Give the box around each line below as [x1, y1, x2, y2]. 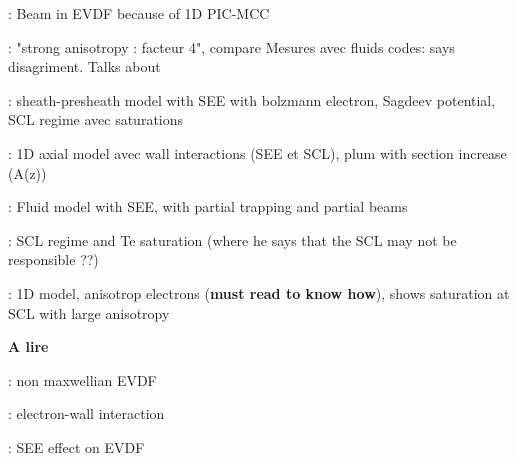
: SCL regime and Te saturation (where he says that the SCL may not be [8, 229, 457, 250]
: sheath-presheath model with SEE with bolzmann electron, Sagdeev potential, [8, 89, 496, 110]
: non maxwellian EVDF [8, 369, 157, 390]
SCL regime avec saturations [8, 109, 184, 130]
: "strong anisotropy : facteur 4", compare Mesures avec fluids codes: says [8, 36, 455, 57]
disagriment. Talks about [8, 56, 161, 77]
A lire [8, 336, 49, 357]
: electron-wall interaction [8, 403, 165, 424]
